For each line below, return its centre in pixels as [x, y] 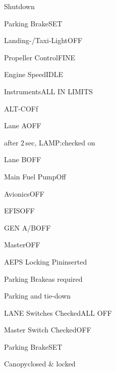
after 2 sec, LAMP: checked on [50, 142]
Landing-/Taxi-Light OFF [43, 40]
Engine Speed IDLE [34, 74]
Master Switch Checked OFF [48, 330]
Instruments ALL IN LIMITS [48, 91]
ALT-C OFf [21, 108]
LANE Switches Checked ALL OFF [58, 312]
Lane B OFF [23, 159]
